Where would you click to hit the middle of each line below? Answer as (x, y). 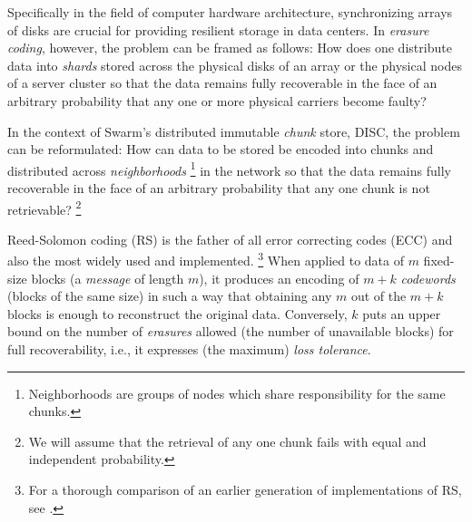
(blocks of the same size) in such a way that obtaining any (170, 296)
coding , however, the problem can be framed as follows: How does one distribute (230, 48)
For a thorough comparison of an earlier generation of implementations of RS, (245, 490)
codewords (428, 278)
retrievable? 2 (44, 208)
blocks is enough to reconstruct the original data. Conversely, (177, 313)
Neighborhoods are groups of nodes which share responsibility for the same (237, 393)
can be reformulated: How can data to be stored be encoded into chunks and (221, 149)
